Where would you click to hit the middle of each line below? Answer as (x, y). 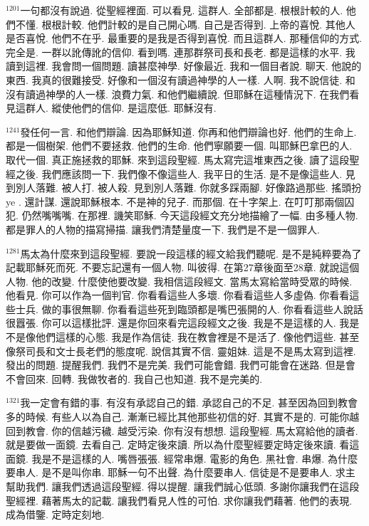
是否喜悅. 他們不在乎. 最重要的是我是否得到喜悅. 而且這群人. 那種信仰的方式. (184, 38)
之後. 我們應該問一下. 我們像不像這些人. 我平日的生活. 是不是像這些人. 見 (185, 173)
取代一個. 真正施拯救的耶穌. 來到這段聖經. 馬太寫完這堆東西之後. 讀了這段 (178, 159)
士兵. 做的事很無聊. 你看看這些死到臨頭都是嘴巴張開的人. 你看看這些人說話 (189, 309)
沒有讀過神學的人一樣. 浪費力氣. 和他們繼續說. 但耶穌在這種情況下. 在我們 (178, 94)
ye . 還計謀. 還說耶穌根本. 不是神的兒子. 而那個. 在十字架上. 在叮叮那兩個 (175, 201)
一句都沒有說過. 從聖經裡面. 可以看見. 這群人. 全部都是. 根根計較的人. (182, 10)
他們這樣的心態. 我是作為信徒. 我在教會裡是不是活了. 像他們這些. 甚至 (197, 337)
